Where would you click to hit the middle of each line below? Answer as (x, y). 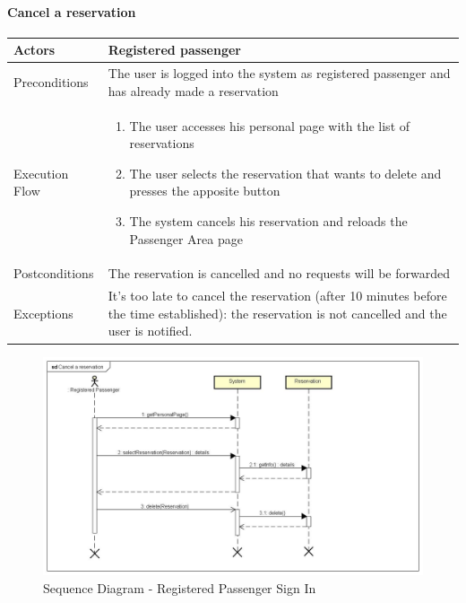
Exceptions (43, 313)
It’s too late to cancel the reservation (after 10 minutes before (277, 296)
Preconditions (51, 81)
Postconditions (54, 273)
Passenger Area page (186, 238)
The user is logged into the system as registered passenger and (279, 73)
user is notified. (150, 331)
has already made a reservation (193, 90)
